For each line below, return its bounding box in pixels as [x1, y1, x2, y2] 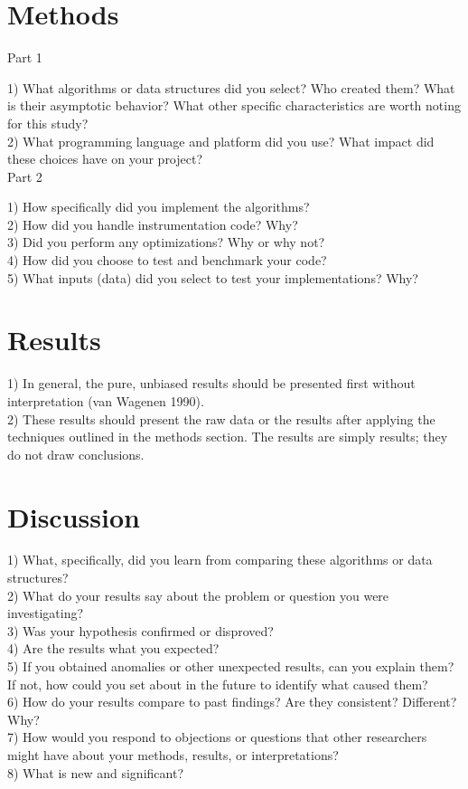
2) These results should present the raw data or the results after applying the [7, 409, 435, 428]
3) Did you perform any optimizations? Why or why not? [7, 233, 325, 252]
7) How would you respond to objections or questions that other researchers [7, 727, 427, 746]
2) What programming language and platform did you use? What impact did [7, 131, 435, 150]
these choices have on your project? [7, 149, 203, 168]
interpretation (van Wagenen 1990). [7, 391, 204, 410]
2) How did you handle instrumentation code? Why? [7, 214, 298, 233]
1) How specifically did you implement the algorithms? [7, 197, 310, 216]
